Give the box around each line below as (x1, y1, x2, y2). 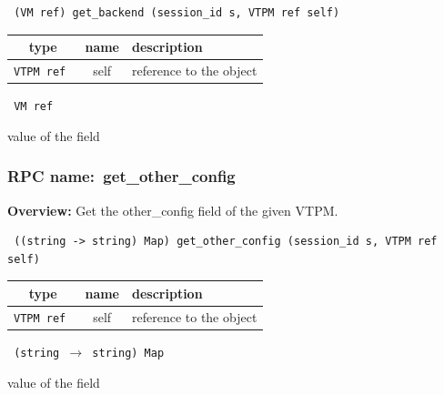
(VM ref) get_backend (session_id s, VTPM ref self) (14, 6, 340, 19)
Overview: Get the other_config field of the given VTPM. (7, 200, 338, 219)
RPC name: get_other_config (7, 165, 236, 187)
